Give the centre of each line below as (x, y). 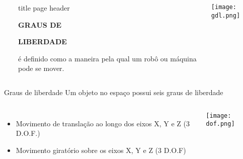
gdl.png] (226, 15)
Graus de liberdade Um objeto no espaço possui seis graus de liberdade (114, 92)
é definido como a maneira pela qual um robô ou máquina (107, 58)
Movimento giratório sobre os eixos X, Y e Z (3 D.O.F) (101, 150)
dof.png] (220, 124)
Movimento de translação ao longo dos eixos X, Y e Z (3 (103, 123)
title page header (44, 8)
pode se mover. (41, 68)
